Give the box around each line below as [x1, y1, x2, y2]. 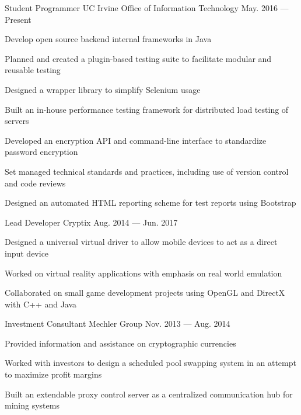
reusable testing [5, 64, 61, 76]
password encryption [5, 146, 78, 158]
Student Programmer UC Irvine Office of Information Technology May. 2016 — [5, 2, 289, 13]
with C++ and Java [5, 298, 77, 310]
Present [5, 13, 32, 25]
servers [5, 115, 29, 127]
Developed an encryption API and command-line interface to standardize [5, 134, 267, 146]
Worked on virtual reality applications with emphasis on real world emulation [5, 267, 282, 279]
